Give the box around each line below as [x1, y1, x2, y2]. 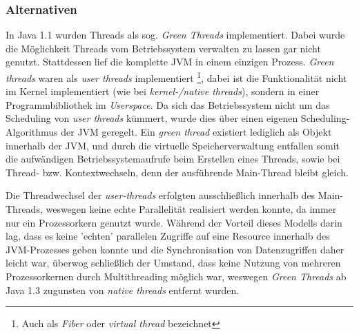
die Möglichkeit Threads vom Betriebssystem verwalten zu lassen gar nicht [6, 41, 321, 55]
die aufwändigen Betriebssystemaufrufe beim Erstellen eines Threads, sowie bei [6, 152, 340, 166]
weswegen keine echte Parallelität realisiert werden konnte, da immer [46, 202, 337, 216]
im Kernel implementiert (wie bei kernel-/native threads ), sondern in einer [6, 84, 320, 98]
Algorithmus [6, 125, 58, 139]
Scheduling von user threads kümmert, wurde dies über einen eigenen [6, 111, 298, 125]
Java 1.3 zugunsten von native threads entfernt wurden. [6, 282, 240, 297]
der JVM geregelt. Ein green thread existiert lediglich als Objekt [61, 125, 332, 139]
